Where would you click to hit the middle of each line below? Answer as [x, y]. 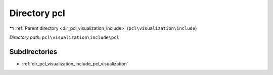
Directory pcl [37, 13]
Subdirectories [33, 52]
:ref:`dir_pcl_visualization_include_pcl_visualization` [75, 63]
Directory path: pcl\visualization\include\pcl [64, 37]
